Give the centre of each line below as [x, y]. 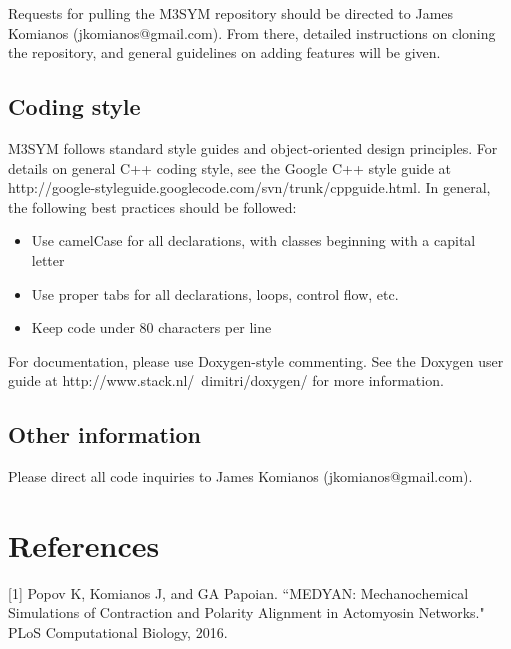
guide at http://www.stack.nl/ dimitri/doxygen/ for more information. [226, 380]
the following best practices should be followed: [152, 206]
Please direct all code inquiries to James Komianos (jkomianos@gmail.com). [240, 476]
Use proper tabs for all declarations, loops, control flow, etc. [215, 293]
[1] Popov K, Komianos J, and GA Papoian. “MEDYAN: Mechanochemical [238, 592]
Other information [104, 434]
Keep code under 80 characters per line [151, 327]
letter [48, 259]
